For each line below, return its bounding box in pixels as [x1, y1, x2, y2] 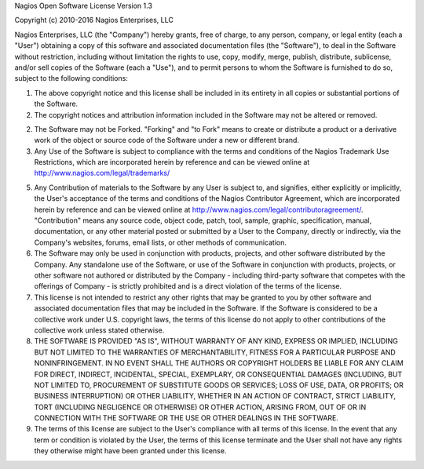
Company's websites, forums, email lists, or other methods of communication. [34, 238, 287, 247]
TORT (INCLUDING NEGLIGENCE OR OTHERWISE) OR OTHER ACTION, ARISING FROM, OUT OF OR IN [34, 402, 367, 412]
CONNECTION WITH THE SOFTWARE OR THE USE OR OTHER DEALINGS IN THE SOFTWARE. [34, 413, 339, 423]
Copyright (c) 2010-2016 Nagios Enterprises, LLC [14, 16, 174, 25]
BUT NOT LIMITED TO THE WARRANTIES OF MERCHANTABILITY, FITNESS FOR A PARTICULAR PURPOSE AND [34, 347, 396, 357]
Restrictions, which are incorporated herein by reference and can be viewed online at [34, 158, 310, 167]
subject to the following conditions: [14, 74, 129, 83]
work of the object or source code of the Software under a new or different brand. [34, 136, 300, 145]
